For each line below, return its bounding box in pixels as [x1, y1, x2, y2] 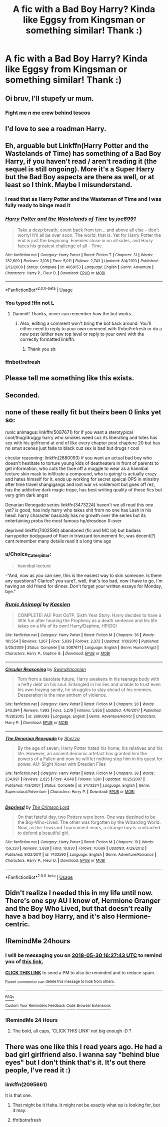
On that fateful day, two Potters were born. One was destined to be [17, 814, 156, 820]
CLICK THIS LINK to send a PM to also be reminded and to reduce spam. [5, 969, 155, 975]
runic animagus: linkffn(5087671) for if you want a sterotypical [5, 429, 133, 435]
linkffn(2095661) [5, 1081, 47, 1088]
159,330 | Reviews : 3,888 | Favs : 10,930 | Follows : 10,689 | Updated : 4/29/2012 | [5, 846, 147, 851]
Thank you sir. [27, 346, 56, 352]
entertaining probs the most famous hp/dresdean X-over [5, 517, 122, 523]
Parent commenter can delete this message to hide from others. [5, 979, 115, 984]
